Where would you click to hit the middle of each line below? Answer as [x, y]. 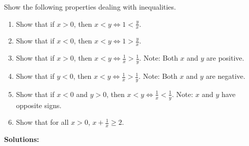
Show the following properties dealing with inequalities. [90, 7]
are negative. [225, 76]
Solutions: [22, 139]
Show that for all [42, 122]
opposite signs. [39, 105]
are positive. [225, 58]
